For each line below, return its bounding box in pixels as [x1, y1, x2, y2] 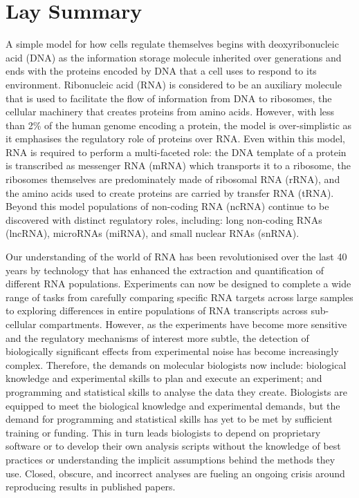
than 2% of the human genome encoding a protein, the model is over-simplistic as [6, 117, 352, 132]
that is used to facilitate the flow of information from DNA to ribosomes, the [6, 90, 332, 105]
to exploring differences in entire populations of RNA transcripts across [6, 303, 308, 318]
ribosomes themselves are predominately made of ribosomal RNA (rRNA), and [6, 172, 340, 186]
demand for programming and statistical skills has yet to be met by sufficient [6, 412, 333, 426]
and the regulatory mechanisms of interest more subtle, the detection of [6, 330, 309, 345]
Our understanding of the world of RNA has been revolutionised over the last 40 [6, 249, 347, 264]
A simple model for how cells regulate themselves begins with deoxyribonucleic [6, 37, 339, 51]
